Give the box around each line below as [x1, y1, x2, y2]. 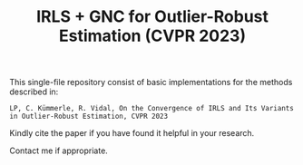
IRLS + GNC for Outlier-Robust [35, 6, 269, 27]
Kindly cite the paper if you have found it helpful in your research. [9, 128, 255, 139]
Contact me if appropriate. [9, 145, 109, 156]
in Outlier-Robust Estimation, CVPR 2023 [9, 112, 169, 121]
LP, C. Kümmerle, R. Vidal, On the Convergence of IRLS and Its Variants [9, 104, 295, 113]
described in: [9, 86, 59, 97]
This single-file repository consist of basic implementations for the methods [9, 77, 293, 88]
